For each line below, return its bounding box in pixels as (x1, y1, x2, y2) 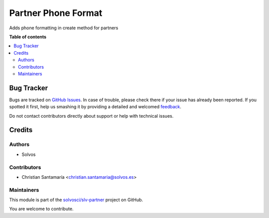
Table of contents (9, 34, 47, 40)
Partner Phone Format (9, 7, 103, 18)
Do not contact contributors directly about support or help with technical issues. (9, 113, 174, 119)
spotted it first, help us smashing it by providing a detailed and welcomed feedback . (9, 104, 182, 110)
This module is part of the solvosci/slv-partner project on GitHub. (9, 197, 143, 203)
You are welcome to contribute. (9, 206, 74, 212)
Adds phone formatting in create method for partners (9, 25, 119, 31)
